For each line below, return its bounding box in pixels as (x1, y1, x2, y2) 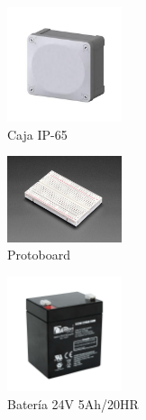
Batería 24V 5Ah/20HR (7, 394, 139, 413)
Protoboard (7, 245, 70, 264)
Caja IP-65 (7, 124, 68, 143)
